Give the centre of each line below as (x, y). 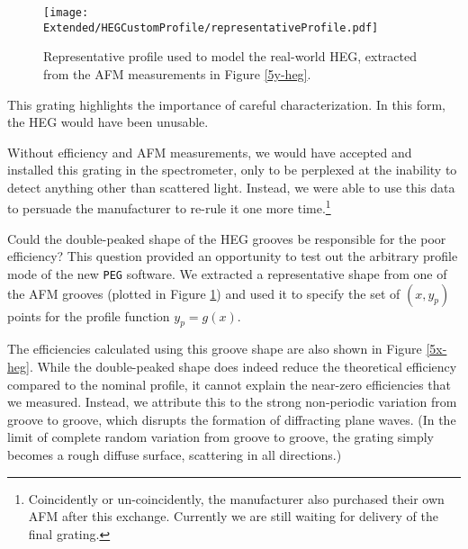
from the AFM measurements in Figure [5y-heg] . (177, 73)
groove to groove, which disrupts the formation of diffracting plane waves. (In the (232, 419)
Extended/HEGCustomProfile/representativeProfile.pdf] (211, 27)
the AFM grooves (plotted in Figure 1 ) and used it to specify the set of (204, 293)
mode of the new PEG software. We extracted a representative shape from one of (227, 273)
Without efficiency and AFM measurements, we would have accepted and (210, 152)
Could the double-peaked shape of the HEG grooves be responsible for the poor (227, 238)
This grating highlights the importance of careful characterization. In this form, (227, 104)
